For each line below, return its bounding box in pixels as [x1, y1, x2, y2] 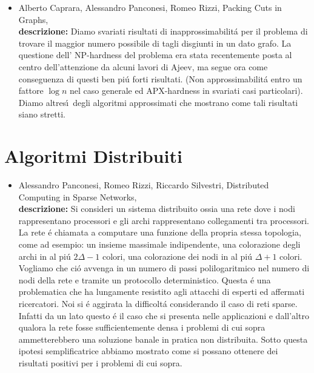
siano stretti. [18, 108, 65, 120]
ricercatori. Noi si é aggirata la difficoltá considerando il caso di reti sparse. [18, 297, 298, 309]
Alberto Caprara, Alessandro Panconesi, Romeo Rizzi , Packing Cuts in [18, 1, 282, 13]
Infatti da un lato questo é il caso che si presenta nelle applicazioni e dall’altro [18, 309, 309, 322]
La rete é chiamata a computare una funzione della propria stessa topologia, [18, 226, 301, 239]
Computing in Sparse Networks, [18, 190, 137, 203]
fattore [18, 84, 44, 97]
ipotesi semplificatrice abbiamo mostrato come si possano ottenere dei [18, 345, 278, 357]
